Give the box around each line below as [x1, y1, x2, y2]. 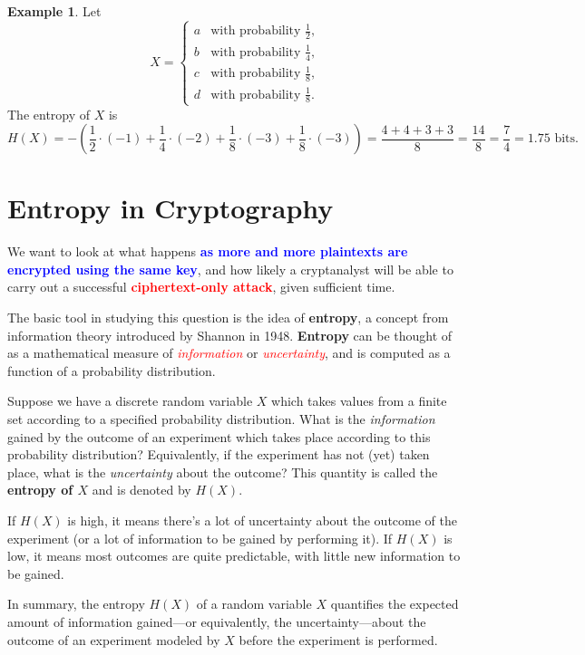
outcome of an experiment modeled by [7, 630, 220, 649]
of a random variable [196, 594, 312, 613]
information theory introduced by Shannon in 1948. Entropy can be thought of [7, 325, 453, 344]
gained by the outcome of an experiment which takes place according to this [7, 427, 431, 446]
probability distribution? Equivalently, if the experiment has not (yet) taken [7, 445, 430, 464]
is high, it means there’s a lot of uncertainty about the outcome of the [67, 511, 457, 530]
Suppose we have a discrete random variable [7, 391, 253, 410]
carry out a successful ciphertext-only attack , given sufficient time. [7, 277, 395, 296]
